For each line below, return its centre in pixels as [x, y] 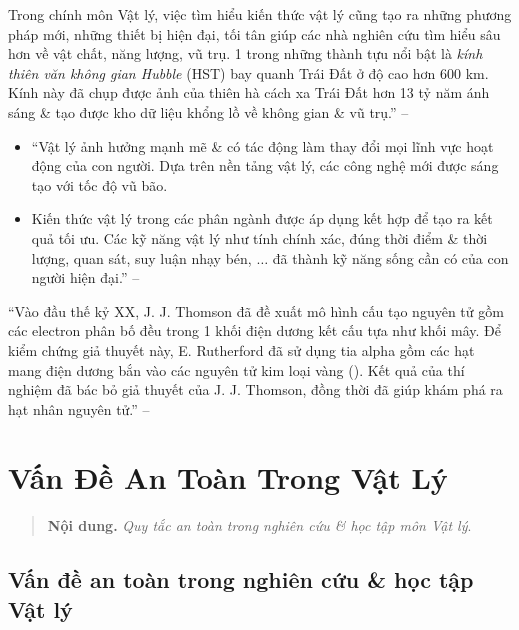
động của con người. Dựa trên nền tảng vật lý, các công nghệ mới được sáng [265, 165]
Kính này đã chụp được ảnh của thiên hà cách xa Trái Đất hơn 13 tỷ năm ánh [249, 92]
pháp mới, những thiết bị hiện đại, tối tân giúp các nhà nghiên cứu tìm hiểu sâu [254, 33]
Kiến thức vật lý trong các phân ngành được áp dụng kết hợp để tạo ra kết [262, 218]
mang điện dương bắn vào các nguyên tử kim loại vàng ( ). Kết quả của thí [236, 369]
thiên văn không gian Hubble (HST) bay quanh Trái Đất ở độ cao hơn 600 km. [248, 72]
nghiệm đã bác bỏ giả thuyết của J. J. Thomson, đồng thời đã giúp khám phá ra [255, 389]
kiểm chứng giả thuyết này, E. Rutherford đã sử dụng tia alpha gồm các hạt [241, 349]
